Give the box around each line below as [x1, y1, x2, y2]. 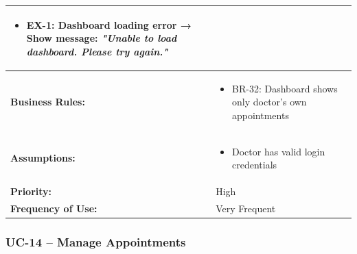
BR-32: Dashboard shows [232, 81, 338, 95]
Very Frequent [216, 201, 276, 215]
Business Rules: [10, 94, 85, 109]
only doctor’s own [232, 94, 307, 109]
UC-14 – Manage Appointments [5, 233, 186, 250]
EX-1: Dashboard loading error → [26, 17, 192, 31]
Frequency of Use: [10, 201, 97, 215]
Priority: [10, 184, 52, 198]
